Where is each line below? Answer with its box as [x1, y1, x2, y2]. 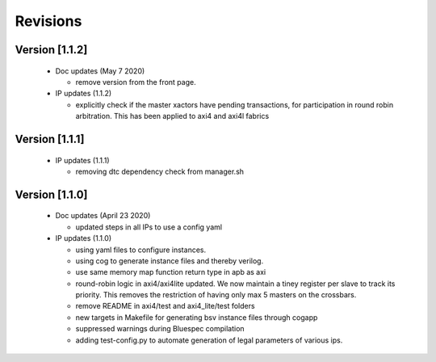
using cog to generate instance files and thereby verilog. [75, 255, 264, 266]
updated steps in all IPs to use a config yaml [75, 222, 222, 232]
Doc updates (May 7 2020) [55, 65, 145, 76]
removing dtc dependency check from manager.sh [75, 166, 245, 176]
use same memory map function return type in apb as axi [75, 267, 266, 277]
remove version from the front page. [75, 77, 197, 86]
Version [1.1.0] [15, 187, 88, 201]
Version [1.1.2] [15, 43, 88, 57]
